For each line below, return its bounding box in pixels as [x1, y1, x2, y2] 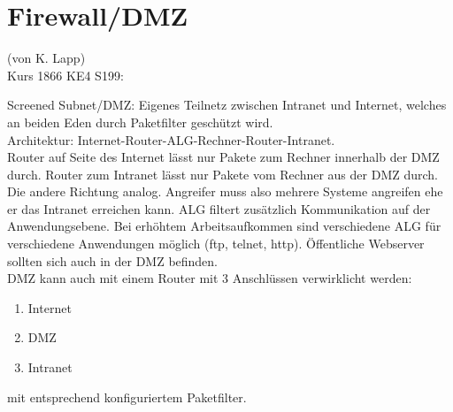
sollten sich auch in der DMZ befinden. [7, 251, 219, 270]
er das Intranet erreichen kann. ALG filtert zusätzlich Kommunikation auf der [7, 199, 431, 217]
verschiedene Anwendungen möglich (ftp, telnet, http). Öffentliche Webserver [7, 234, 425, 253]
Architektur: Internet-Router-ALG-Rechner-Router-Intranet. [7, 130, 335, 149]
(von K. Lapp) [7, 49, 86, 67]
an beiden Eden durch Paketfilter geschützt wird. [7, 112, 273, 131]
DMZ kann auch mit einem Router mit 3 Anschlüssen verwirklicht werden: [7, 269, 412, 287]
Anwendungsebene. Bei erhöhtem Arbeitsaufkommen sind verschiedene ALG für [7, 217, 441, 235]
